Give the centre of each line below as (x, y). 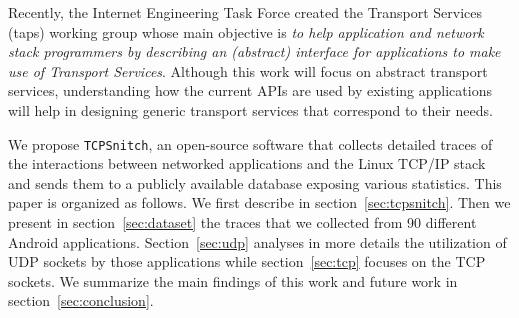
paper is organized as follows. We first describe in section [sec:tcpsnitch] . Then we (259, 202)
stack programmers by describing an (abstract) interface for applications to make (254, 51)
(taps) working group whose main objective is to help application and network (246, 31)
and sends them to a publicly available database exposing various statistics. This (255, 182)
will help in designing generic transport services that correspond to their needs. (250, 109)
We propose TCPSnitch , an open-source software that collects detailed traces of (250, 143)
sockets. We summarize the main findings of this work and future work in (233, 280)
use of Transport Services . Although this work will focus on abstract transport (248, 70)
